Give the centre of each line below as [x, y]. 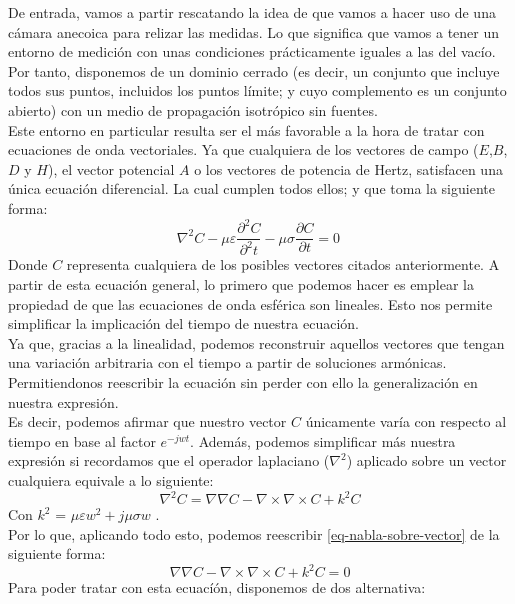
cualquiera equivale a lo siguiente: [111, 479]
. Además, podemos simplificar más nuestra [323, 440]
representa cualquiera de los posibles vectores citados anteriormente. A [283, 264]
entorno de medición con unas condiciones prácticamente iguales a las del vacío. [252, 51]
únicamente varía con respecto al [406, 421]
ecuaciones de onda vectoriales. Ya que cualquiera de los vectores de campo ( [243, 149]
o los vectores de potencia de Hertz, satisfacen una [348, 168]
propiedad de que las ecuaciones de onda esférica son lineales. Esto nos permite [250, 303]
